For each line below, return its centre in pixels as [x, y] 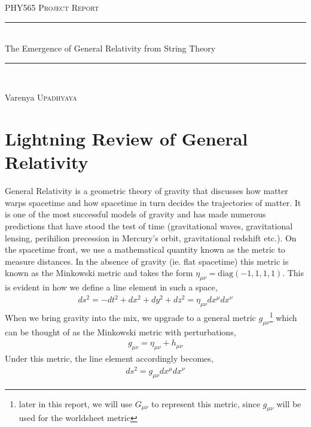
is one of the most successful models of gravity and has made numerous [135, 214]
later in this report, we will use [76, 403]
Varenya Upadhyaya [41, 97]
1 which [283, 317]
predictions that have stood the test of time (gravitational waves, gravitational [149, 226]
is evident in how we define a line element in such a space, [111, 287]
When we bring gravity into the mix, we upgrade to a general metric [130, 317]
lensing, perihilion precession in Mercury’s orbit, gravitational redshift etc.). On [151, 237]
